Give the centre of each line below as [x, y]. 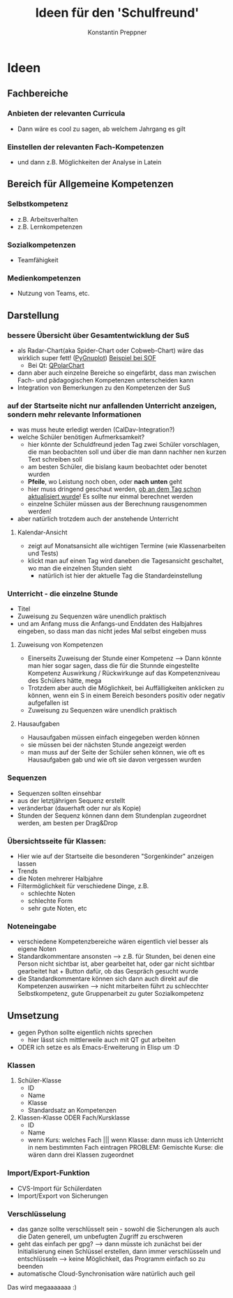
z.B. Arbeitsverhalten [47, 219]
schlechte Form [50, 901]
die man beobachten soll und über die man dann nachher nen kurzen [127, 452]
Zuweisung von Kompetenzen [60, 645]
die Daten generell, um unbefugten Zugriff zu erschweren [100, 1236]
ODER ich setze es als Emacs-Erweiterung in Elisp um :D [98, 1048]
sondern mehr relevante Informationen [74, 414]
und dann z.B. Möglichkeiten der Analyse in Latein [89, 162]
